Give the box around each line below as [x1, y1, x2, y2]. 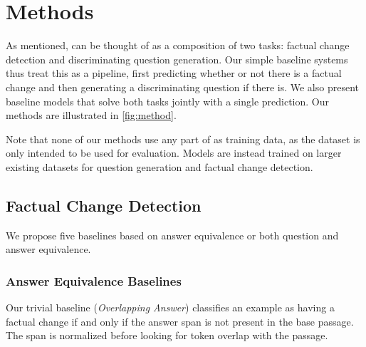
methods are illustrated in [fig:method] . [6, 108, 177, 123]
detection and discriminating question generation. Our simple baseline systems [6, 51, 348, 66]
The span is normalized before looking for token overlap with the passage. [6, 328, 328, 343]
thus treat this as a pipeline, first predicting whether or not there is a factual [6, 66, 342, 81]
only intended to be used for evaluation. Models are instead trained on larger [6, 145, 342, 160]
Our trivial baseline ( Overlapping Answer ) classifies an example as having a [6, 300, 335, 315]
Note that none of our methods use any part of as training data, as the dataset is [6, 131, 360, 146]
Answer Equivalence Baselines [6, 271, 182, 289]
